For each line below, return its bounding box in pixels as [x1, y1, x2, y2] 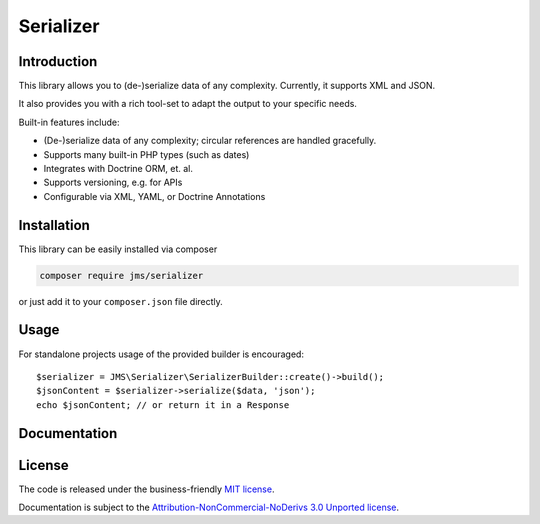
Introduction [18, 53, 98, 70]
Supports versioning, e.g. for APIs [43, 176, 183, 189]
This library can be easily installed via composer [18, 243, 218, 255]
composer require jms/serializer [39, 270, 204, 281]
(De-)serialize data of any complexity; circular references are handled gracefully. [43, 135, 377, 147]
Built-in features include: [18, 116, 120, 128]
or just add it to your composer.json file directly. [18, 295, 224, 307]
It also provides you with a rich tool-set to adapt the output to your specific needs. [18, 98, 357, 110]
